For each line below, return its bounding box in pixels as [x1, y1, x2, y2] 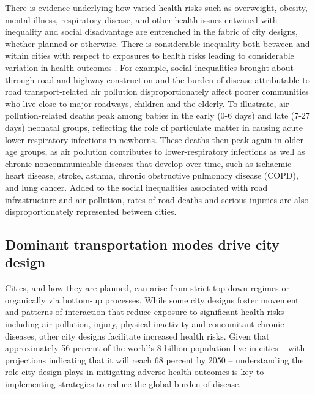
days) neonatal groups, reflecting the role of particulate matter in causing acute [5, 121, 303, 133]
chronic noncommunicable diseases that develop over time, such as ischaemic [5, 157, 292, 169]
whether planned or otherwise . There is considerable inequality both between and [5, 37, 310, 50]
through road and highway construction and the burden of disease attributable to [5, 73, 310, 86]
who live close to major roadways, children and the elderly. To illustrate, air [5, 97, 289, 110]
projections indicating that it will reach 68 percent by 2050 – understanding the [5, 353, 304, 366]
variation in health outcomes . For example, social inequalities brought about [5, 61, 294, 73]
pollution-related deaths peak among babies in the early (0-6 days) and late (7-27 [5, 109, 310, 122]
